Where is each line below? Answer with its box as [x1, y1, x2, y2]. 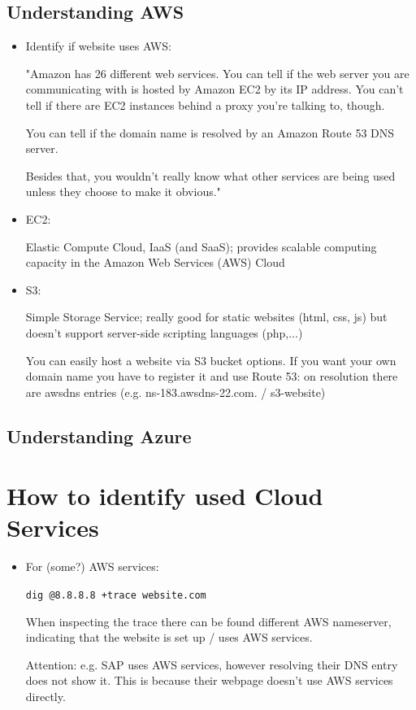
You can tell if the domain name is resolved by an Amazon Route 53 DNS [25, 124, 395, 141]
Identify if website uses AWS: [25, 37, 171, 54]
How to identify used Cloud [6, 479, 323, 512]
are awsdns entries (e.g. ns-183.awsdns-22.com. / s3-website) [25, 383, 326, 400]
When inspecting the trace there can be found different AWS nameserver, [25, 612, 392, 629]
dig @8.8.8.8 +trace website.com [25, 589, 206, 601]
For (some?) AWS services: [25, 558, 159, 575]
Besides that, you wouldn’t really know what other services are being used [25, 167, 396, 184]
